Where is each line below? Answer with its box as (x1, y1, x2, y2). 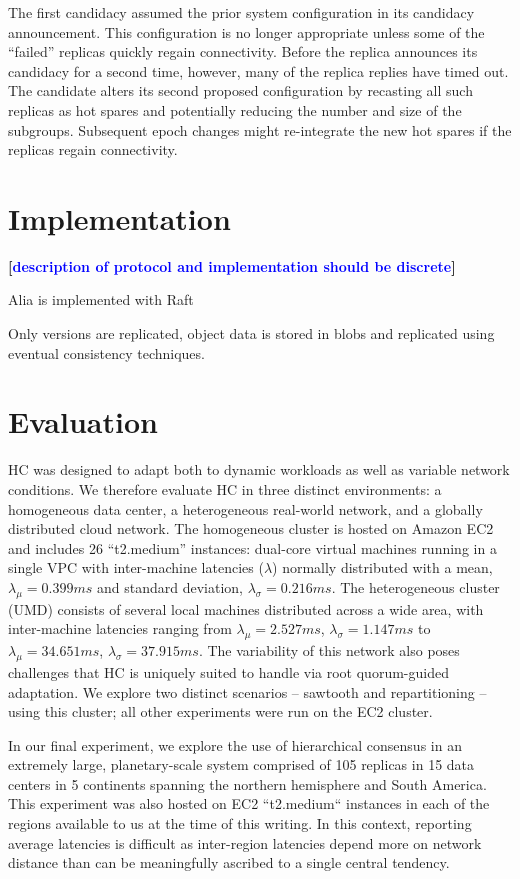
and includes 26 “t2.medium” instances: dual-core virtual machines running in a (8, 537, 497, 558)
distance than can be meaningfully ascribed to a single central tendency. (8, 852, 450, 873)
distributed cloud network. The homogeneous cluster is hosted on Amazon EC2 (8, 518, 494, 539)
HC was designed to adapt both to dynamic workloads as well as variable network (8, 459, 510, 480)
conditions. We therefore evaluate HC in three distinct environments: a (8, 478, 442, 499)
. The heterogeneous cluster (331, 576, 500, 597)
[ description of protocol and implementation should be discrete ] (8, 255, 456, 276)
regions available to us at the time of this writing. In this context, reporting (8, 813, 472, 834)
